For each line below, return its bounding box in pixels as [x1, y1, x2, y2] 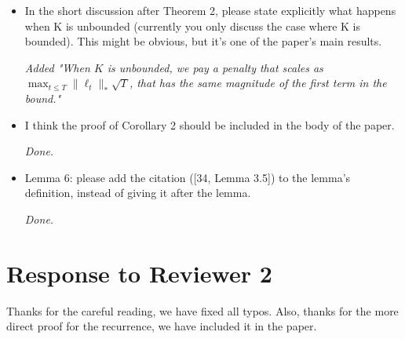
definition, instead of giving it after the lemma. [24, 184, 251, 201]
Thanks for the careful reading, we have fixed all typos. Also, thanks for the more [6, 302, 399, 319]
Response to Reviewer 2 [6, 257, 272, 289]
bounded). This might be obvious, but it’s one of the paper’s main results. [24, 33, 382, 49]
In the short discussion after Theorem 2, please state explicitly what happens [24, 2, 396, 18]
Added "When [24, 59, 90, 75]
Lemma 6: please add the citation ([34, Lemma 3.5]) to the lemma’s [24, 169, 351, 185]
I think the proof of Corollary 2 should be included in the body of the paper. [24, 116, 395, 133]
